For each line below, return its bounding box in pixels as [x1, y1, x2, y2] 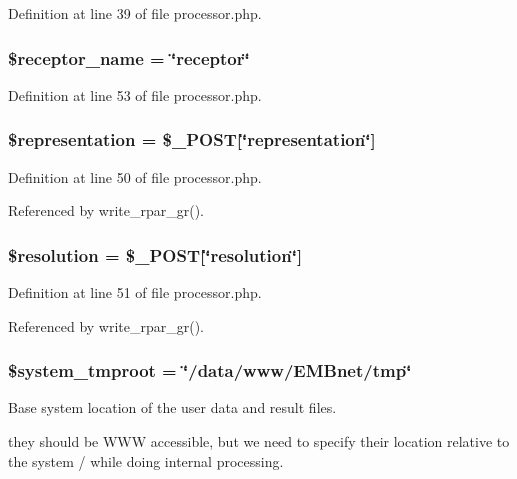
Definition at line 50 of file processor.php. [8, 166, 262, 187]
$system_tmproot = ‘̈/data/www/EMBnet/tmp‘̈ [8, 358, 412, 383]
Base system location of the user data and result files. [8, 397, 337, 418]
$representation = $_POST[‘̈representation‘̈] [8, 127, 376, 152]
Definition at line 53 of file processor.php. [8, 84, 262, 105]
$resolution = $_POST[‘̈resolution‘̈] [8, 242, 303, 267]
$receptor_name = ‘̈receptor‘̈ [8, 45, 250, 70]
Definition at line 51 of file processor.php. [8, 282, 262, 303]
